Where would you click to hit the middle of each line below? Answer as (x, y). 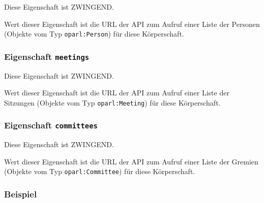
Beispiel (21, 194)
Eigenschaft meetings (47, 56)
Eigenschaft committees (51, 125)
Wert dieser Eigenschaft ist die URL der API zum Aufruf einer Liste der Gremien (131, 161)
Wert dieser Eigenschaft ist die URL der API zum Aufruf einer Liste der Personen (132, 24)
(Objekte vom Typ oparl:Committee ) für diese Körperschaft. (100, 171)
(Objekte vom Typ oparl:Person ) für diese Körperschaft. (94, 34)
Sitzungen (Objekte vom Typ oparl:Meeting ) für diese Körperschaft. (112, 102)
